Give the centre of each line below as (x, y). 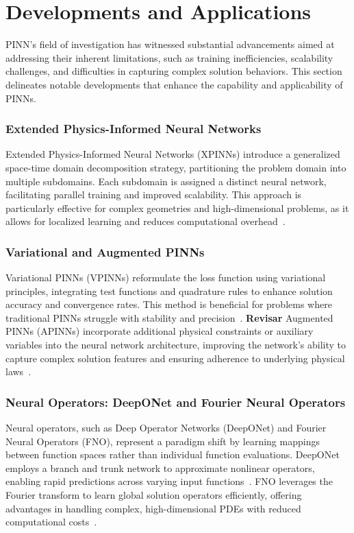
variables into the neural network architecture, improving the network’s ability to (176, 345)
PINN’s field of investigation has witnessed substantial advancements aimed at (170, 44)
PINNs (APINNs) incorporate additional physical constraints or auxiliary (160, 331)
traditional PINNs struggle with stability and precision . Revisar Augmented (169, 317)
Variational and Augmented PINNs (105, 251)
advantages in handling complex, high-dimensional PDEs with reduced (153, 508)
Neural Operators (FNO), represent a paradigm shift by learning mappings (163, 441)
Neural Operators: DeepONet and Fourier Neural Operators (176, 402)
